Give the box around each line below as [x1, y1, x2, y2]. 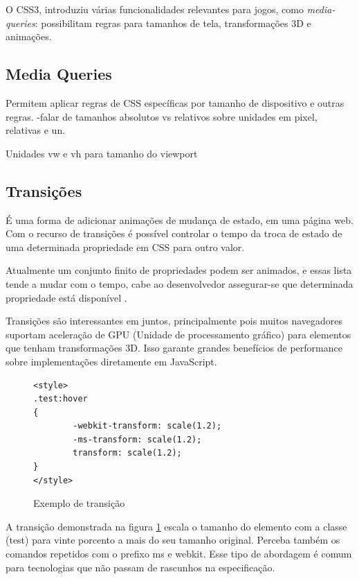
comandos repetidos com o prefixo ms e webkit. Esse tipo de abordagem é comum [6, 546, 352, 561]
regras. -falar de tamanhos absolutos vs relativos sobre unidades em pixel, [6, 109, 317, 123]
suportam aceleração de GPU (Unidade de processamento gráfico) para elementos [6, 327, 351, 341]
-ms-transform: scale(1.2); [73, 434, 202, 444]
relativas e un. [6, 123, 66, 137]
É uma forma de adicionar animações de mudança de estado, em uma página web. [6, 212, 353, 227]
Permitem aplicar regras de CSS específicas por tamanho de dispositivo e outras [6, 95, 344, 110]
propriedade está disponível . [6, 290, 127, 304]
